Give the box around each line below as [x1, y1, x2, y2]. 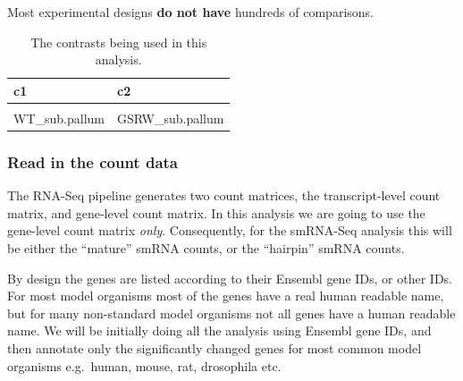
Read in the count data [7, 150, 178, 173]
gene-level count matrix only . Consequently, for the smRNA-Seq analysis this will [7, 221, 452, 240]
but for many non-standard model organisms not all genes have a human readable [7, 303, 456, 322]
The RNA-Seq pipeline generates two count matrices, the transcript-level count [7, 186, 441, 205]
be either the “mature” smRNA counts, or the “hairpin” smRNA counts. [7, 238, 405, 257]
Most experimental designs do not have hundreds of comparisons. [7, 3, 374, 21]
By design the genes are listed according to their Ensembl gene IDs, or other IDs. [7, 268, 452, 287]
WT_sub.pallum [13, 108, 105, 127]
